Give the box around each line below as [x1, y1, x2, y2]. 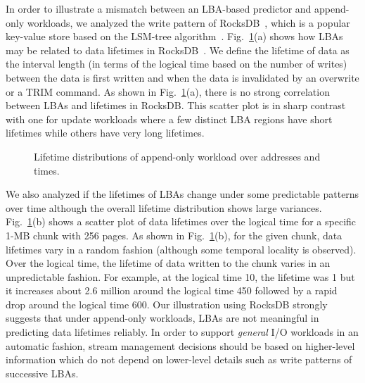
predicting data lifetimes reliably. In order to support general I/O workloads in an [6, 325, 359, 339]
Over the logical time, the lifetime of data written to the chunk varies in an [6, 256, 331, 270]
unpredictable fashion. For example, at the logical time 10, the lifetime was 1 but [6, 269, 355, 284]
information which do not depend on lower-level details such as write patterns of [6, 352, 352, 367]
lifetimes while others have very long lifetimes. [6, 125, 205, 140]
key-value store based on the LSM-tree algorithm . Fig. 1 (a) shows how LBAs [6, 29, 343, 44]
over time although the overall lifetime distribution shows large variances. [6, 200, 322, 215]
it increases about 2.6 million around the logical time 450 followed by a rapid [6, 283, 338, 298]
